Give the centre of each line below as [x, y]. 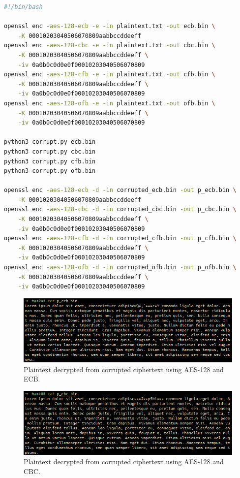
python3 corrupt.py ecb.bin [50, 142]
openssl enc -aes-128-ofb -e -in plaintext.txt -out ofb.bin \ [110, 103]
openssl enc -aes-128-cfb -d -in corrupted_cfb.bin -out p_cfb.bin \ [120, 239]
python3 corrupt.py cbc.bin [50, 151]
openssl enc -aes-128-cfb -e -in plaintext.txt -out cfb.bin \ [110, 75]
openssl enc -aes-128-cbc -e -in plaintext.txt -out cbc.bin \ [110, 46]
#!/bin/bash [23, 7]
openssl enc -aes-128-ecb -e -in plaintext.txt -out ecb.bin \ [110, 26]
